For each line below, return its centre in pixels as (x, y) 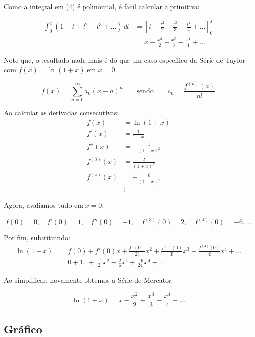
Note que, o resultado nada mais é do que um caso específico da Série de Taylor (125, 59)
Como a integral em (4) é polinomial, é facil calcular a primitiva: (102, 6)
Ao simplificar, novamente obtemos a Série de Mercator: (89, 280)
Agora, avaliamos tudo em (43, 205)
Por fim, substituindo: (37, 238)
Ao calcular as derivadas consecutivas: (62, 113)
